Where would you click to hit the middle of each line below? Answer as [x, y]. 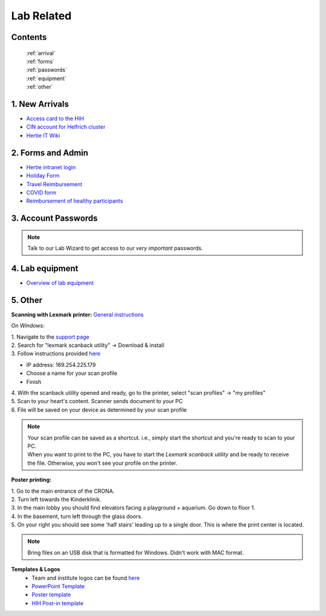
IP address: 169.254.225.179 [61, 365]
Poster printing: [31, 480]
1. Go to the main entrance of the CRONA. [63, 491]
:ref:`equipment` [46, 78]
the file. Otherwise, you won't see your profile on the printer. [102, 463]
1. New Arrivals [40, 104]
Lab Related [41, 16]
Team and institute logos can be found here [86, 578]
